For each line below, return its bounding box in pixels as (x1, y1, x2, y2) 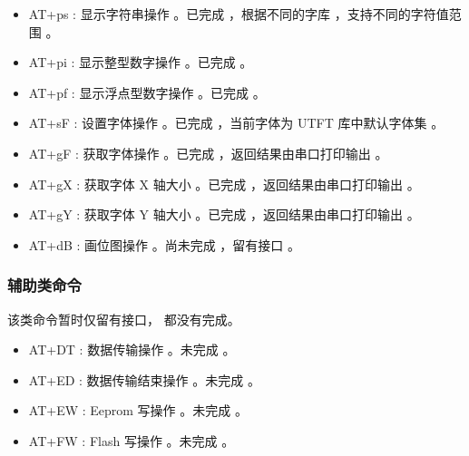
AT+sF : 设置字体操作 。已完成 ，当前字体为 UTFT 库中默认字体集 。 (28, 113, 445, 132)
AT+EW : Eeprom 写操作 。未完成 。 (28, 401, 248, 420)
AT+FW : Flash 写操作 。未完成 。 (28, 431, 235, 450)
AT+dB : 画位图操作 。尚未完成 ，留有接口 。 (28, 235, 301, 254)
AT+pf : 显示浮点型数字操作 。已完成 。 (28, 82, 266, 102)
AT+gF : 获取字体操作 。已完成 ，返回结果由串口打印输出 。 (28, 143, 388, 162)
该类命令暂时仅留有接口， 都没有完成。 (7, 309, 240, 328)
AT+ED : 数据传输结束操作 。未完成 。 (28, 370, 260, 389)
